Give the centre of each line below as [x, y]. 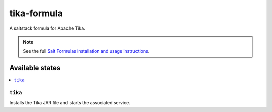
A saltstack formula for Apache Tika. [47, 28]
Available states [35, 68]
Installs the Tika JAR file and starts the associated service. [70, 103]
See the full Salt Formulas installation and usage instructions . [86, 51]
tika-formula [36, 13]
